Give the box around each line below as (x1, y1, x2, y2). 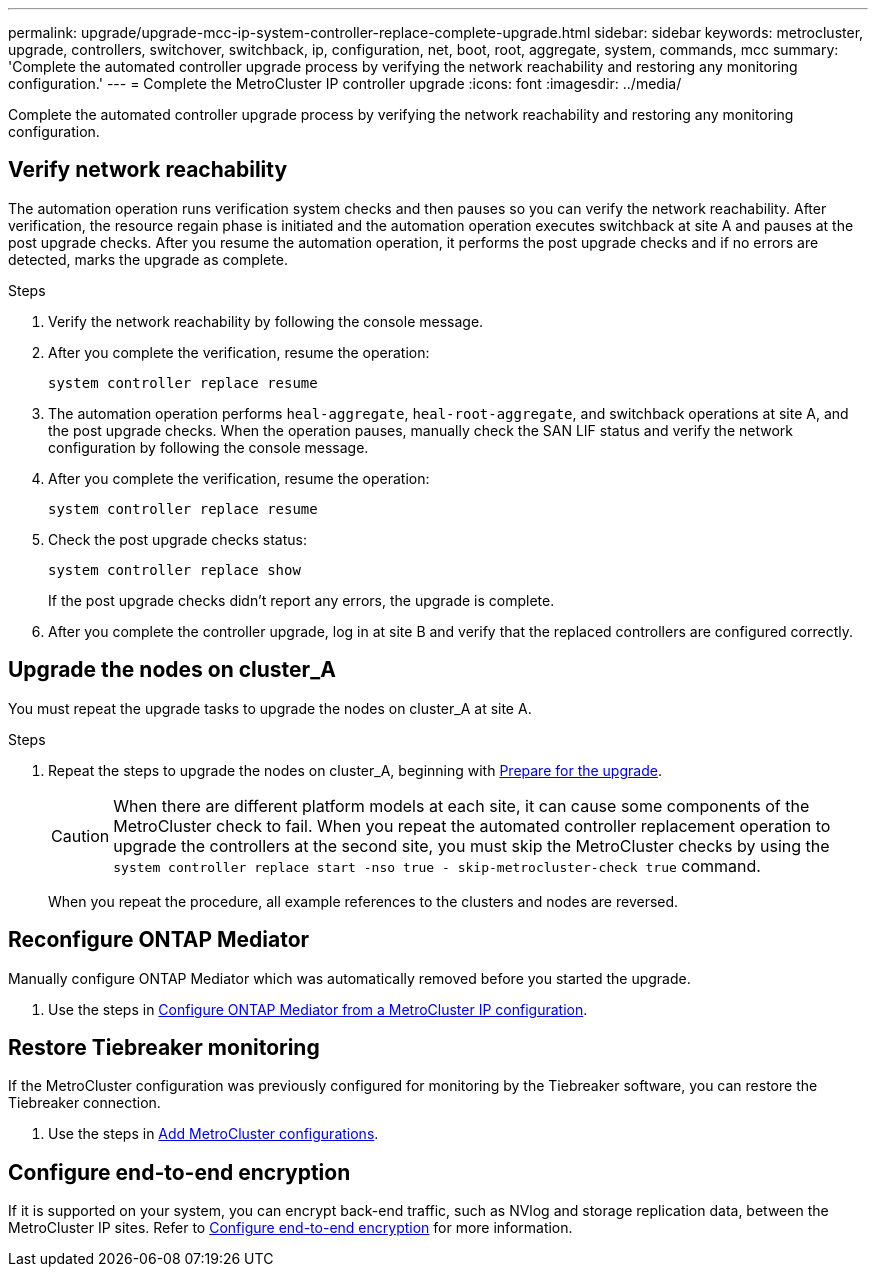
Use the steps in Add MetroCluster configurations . (48, 1125, 379, 1143)
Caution (51, 825, 110, 846)
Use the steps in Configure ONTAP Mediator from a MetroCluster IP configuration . (48, 1000, 588, 1018)
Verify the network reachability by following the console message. (48, 312, 484, 330)
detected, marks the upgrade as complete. (8, 250, 288, 268)
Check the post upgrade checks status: (48, 530, 307, 548)
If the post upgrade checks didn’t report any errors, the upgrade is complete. (48, 591, 555, 609)
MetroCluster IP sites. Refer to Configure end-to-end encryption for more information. (8, 1219, 573, 1237)
